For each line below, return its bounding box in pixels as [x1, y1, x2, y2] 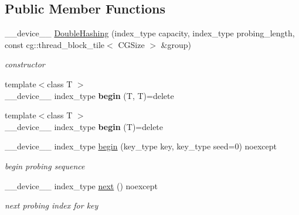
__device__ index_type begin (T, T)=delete [5, 89, 174, 101]
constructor [5, 58, 45, 70]
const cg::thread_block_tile [5, 38, 105, 50]
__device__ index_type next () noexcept [5, 179, 158, 192]
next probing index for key [5, 199, 98, 211]
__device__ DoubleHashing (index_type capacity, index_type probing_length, [5, 27, 295, 39]
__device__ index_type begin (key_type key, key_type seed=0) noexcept [5, 140, 277, 152]
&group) [161, 38, 191, 50]
